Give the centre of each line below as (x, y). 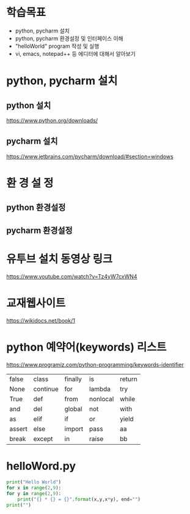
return (129, 379)
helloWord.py (41, 466)
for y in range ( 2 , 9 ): (34, 494)
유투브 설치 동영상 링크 (60, 259)
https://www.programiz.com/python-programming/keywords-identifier (95, 364)
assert (18, 429)
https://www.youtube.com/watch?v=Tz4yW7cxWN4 (72, 276)
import (74, 429)
